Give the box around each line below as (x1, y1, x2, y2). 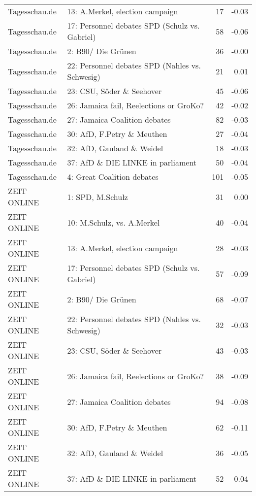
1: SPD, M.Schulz (67, 191, 128, 202)
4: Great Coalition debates (67, 171, 159, 182)
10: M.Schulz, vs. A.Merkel (67, 216, 160, 228)
